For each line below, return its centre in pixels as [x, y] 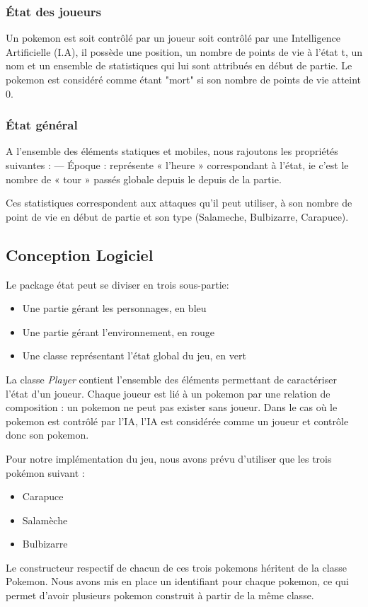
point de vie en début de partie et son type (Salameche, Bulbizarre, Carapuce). [177, 216]
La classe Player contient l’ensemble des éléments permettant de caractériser [171, 379]
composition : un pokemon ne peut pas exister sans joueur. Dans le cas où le [172, 407]
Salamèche [45, 520]
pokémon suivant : [45, 472]
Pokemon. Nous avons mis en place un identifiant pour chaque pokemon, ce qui [178, 581]
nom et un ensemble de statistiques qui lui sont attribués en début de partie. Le [179, 65]
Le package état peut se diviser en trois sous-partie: [117, 284]
